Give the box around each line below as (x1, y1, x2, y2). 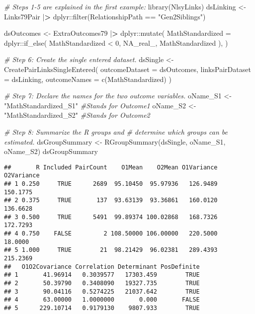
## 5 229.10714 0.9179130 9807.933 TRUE (4, 304, 200, 312)
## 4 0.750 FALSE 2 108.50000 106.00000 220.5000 (4, 230, 218, 237)
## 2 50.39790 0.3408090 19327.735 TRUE (4, 279, 200, 287)
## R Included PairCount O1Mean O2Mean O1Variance (4, 163, 218, 171)
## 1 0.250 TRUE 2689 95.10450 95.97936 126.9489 (4, 180, 218, 188)
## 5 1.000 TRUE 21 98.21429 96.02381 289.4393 (4, 246, 218, 254)
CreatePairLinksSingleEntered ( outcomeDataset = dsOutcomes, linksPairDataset (4, 64, 251, 74)
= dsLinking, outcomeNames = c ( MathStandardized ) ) (4, 74, 171, 84)
